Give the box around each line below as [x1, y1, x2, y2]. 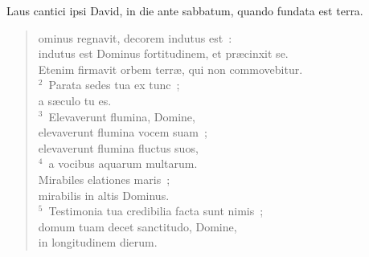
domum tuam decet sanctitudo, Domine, [38, 218, 237, 235]
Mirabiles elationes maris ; [38, 170, 170, 187]
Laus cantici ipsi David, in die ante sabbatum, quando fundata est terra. [6, 2, 363, 18]
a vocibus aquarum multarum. [48, 155, 198, 172]
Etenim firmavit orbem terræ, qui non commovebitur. [38, 60, 303, 77]
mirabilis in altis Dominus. [38, 186, 170, 203]
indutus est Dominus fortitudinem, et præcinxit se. [38, 45, 289, 62]
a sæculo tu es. [38, 92, 112, 108]
